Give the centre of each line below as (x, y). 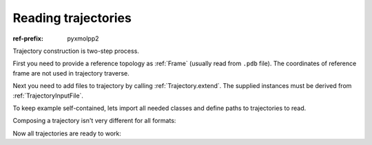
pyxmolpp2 (83, 38)
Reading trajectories (72, 18)
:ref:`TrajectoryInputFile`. (48, 96)
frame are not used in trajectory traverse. (71, 73)
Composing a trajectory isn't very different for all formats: (94, 121)
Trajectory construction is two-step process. (76, 51)
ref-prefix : (28, 38)
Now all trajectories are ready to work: (67, 133)
